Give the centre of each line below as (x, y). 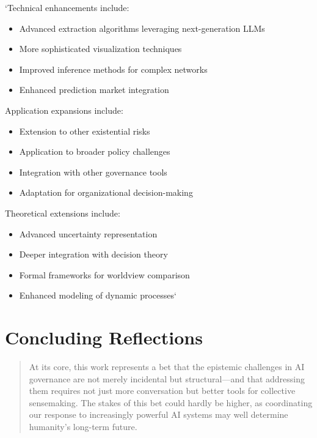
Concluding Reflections (104, 337)
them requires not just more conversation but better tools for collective (162, 391)
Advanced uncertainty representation (88, 233)
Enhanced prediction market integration (94, 90)
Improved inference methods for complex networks (113, 69)
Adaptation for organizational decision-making (106, 192)
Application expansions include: (64, 110)
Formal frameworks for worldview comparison (104, 274)
